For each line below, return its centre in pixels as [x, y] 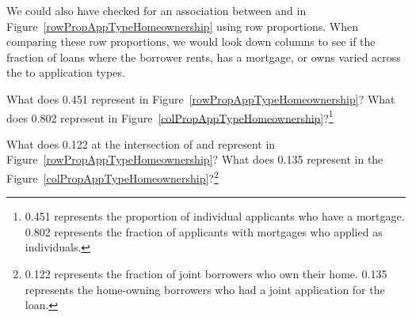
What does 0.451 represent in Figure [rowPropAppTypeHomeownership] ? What [201, 98]
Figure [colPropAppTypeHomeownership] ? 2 [113, 177]
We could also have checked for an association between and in [156, 10]
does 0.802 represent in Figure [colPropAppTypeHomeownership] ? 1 [170, 116]
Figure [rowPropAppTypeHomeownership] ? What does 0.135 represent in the [195, 159]
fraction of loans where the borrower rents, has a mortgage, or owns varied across [204, 57]
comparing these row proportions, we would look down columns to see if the [191, 42]
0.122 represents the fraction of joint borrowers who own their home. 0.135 [206, 274]
